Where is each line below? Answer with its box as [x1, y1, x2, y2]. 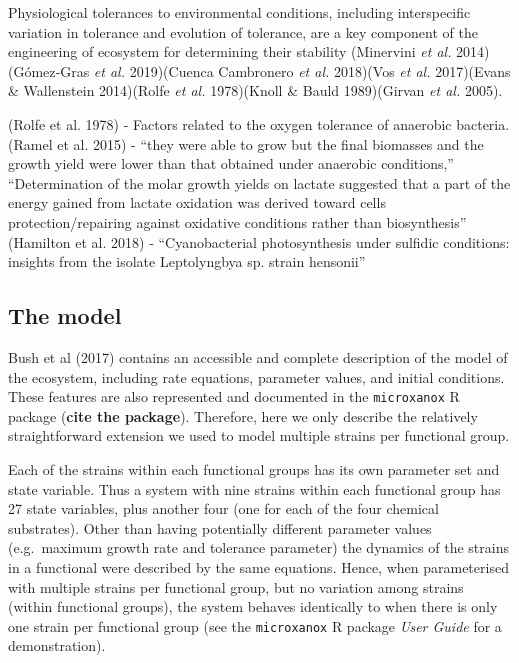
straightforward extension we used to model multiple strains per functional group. [8, 425, 510, 446]
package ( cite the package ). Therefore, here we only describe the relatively [8, 405, 478, 426]
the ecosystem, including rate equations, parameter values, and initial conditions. [8, 366, 505, 387]
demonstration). [8, 635, 106, 656]
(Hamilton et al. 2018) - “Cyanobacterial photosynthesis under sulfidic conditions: [8, 231, 510, 252]
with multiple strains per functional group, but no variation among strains [8, 576, 464, 597]
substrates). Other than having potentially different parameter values [8, 517, 432, 538]
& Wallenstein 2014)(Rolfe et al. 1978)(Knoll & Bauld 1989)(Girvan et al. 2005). [8, 80, 503, 101]
